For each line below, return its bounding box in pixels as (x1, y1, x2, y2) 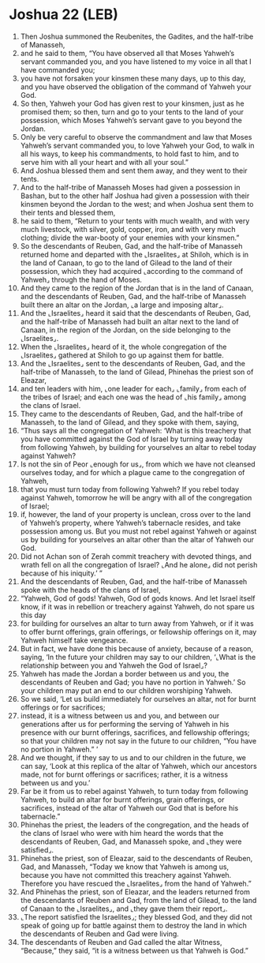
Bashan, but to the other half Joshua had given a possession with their (20, 191, 250, 200)
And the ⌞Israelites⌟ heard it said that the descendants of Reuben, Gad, (20, 308, 252, 317)
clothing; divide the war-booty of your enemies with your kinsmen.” (20, 233, 240, 242)
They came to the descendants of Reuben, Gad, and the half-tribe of (20, 409, 244, 418)
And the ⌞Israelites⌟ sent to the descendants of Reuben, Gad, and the (20, 358, 245, 368)
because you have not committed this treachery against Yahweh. (20, 870, 232, 879)
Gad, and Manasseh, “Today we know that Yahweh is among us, (20, 862, 230, 871)
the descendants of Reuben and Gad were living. (20, 929, 180, 939)
